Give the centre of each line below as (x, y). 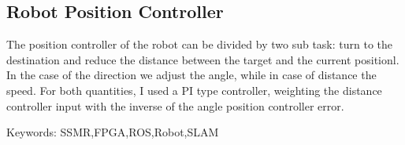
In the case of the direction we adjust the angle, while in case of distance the (191, 75)
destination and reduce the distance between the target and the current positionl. (203, 59)
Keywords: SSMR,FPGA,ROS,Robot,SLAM (113, 132)
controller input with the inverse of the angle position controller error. (175, 105)
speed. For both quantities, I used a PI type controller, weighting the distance (194, 90)
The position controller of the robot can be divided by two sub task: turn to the (200, 44)
